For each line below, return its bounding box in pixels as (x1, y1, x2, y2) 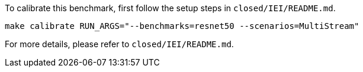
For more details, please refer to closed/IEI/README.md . (5, 39, 234, 49)
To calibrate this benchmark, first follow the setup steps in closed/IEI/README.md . (5, 3, 336, 13)
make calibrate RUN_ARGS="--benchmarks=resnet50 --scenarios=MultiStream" (5, 21, 359, 31)
